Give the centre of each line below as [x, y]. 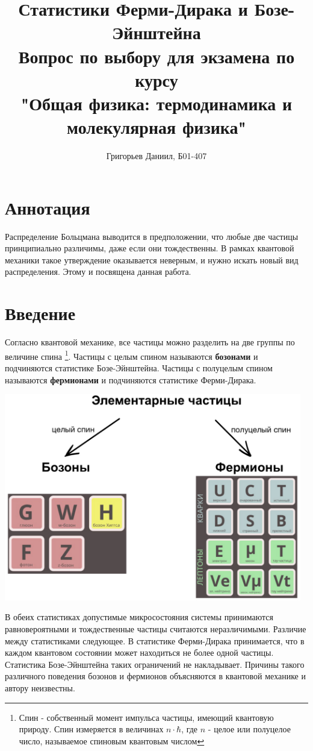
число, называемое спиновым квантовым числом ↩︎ [112, 740]
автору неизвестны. [40, 687]
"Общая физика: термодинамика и [156, 103]
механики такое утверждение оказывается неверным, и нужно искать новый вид [152, 259]
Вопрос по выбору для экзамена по [156, 56]
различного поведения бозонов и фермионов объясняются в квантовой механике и [155, 676]
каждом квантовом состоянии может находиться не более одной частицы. [139, 652]
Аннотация [48, 207]
